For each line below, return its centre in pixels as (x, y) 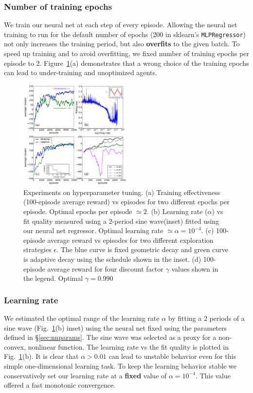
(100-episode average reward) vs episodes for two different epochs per (126, 202)
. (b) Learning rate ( (177, 211)
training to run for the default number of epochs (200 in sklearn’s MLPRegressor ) (125, 34)
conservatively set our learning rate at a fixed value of (85, 375)
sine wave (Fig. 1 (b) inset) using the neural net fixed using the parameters (116, 327)
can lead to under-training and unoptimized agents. (81, 72)
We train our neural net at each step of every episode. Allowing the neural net (121, 25)
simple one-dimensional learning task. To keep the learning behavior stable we (120, 366)
